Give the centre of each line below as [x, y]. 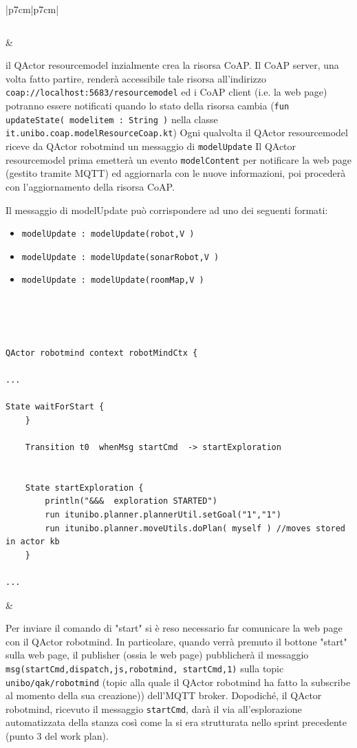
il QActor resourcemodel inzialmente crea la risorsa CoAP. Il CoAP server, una [172, 65]
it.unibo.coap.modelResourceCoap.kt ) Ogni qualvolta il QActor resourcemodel [177, 132]
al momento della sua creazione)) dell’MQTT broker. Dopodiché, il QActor [164, 695]
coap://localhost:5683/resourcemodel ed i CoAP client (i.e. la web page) [166, 92]
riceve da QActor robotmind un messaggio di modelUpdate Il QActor [151, 146]
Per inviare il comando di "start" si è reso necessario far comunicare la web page [174, 628]
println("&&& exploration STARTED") [131, 501]
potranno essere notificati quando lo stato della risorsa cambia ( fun [148, 106]
